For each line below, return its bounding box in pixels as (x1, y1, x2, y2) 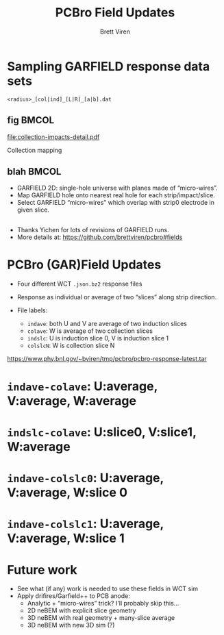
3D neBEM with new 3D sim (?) (27, 621, 115, 630)
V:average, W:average (7, 393, 137, 408)
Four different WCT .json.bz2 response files (16, 279, 142, 288)
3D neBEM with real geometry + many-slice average (27, 614, 175, 622)
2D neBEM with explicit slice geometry (27, 606, 136, 614)
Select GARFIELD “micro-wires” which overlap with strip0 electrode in (16, 199, 214, 207)
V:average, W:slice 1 (7, 531, 125, 546)
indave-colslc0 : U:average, (7, 471, 164, 486)
